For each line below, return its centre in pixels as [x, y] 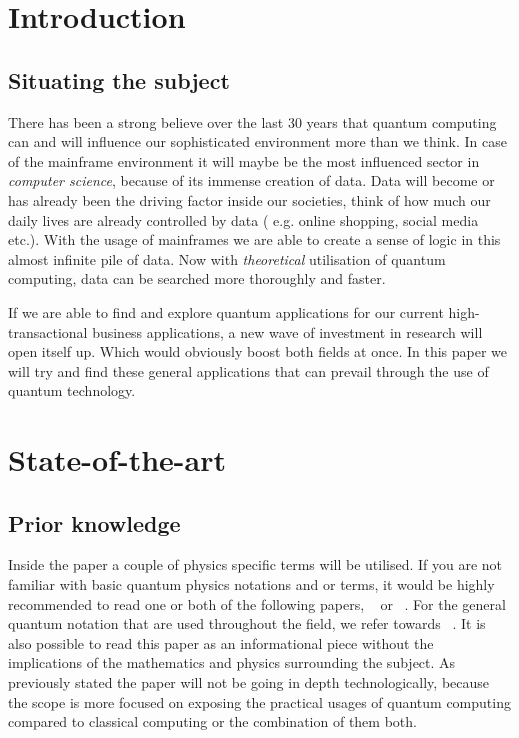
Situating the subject [119, 79]
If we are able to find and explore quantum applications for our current [226, 311]
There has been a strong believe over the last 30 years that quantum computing [252, 121]
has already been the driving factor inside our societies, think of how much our [249, 199]
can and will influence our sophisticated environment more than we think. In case [257, 141]
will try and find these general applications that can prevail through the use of [248, 370]
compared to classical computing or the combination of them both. [212, 721]
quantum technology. [72, 390]
